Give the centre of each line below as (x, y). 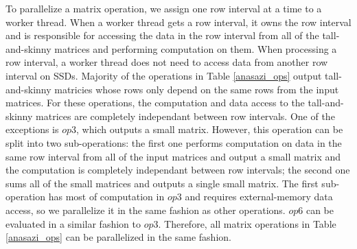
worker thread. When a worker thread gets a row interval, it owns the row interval (178, 22)
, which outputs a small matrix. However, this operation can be (210, 129)
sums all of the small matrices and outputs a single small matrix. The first (162, 183)
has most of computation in (106, 197)
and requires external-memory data (259, 197)
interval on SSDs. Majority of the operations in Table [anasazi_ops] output (164, 75)
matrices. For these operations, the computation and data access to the (155, 103)
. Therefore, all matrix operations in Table (247, 223)
